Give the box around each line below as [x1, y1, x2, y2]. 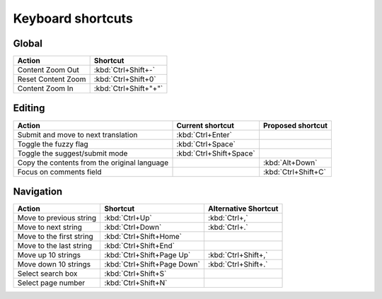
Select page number [17, 278, 86, 288]
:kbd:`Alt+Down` [262, 158, 318, 168]
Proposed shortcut [262, 120, 328, 130]
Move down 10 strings [17, 259, 91, 269]
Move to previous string [17, 213, 97, 223]
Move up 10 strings [17, 250, 81, 260]
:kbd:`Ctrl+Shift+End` [104, 241, 175, 251]
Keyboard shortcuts [13, 11, 134, 26]
